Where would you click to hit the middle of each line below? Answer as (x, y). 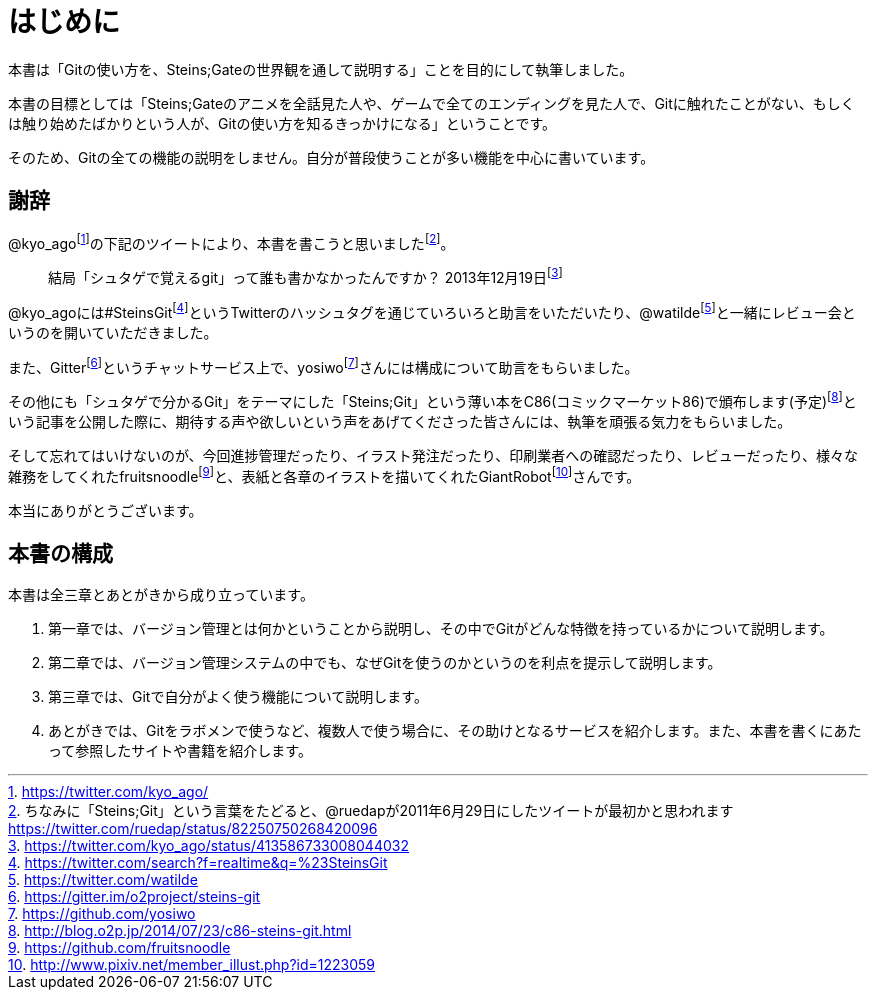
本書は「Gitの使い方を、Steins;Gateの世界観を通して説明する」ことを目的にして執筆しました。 (321, 69)
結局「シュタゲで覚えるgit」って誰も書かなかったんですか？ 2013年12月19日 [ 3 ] (305, 276)
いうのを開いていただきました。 (113, 332)
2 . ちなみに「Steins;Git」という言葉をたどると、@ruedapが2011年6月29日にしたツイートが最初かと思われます (371, 811)
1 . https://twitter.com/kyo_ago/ (108, 792)
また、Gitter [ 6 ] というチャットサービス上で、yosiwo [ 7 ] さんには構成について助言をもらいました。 (323, 365)
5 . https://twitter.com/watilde (103, 880)
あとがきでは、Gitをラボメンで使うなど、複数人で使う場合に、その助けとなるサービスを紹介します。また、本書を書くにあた (455, 731)
